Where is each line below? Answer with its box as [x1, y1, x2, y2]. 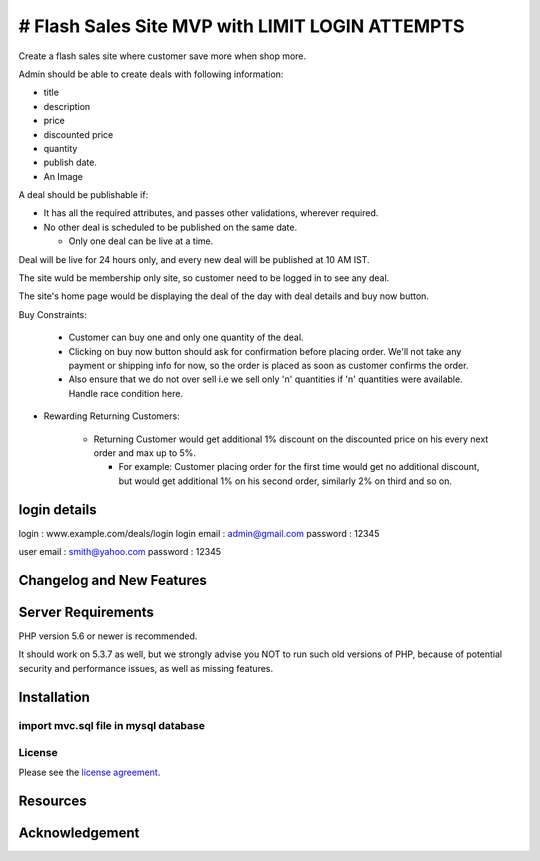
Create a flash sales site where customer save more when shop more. [18, 50, 307, 62]
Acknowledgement [18, 825, 140, 842]
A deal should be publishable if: [18, 189, 149, 201]
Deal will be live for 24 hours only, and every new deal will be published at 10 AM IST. [18, 253, 370, 265]
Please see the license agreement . [18, 766, 161, 779]
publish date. [43, 156, 97, 169]
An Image [43, 170, 84, 182]
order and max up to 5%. [93, 446, 197, 459]
